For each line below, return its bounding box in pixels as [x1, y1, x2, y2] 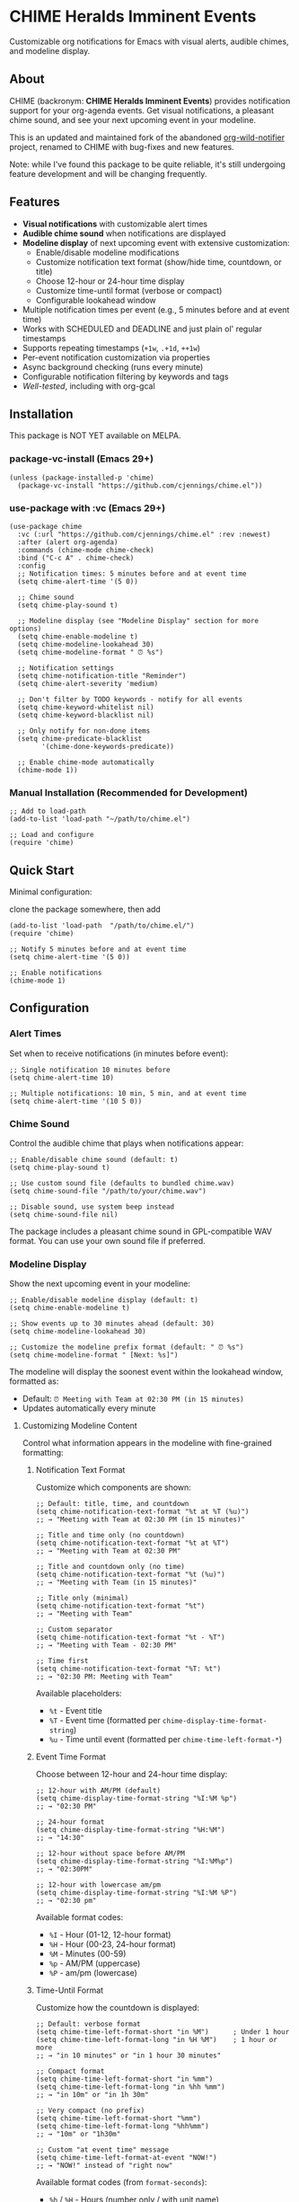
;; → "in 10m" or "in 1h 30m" [35, 2091, 150, 2100]
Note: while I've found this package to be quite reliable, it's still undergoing [9, 159, 286, 170]
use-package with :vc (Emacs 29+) [9, 501, 166, 514]
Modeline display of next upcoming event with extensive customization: [22, 237, 290, 248]
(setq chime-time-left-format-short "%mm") [35, 2114, 202, 2123]
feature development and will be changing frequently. [9, 168, 207, 179]
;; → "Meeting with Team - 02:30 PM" [35, 1641, 178, 1650]
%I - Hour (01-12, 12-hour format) [48, 1929, 171, 1941]
